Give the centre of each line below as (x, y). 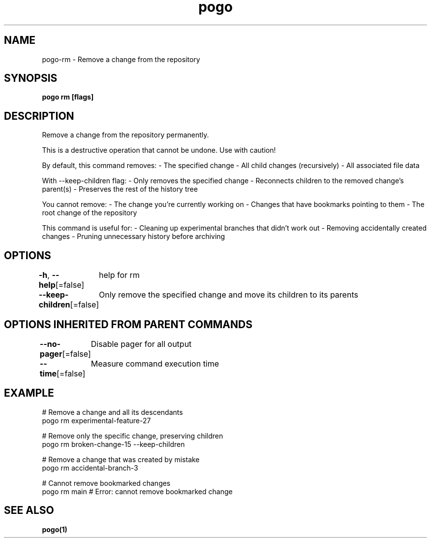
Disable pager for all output (141, 344)
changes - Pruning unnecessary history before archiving (134, 237)
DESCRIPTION (39, 116)
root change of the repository (90, 213)
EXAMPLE (29, 393)
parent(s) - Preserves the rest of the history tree (120, 189)
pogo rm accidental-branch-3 (90, 468)
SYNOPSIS (31, 78)
